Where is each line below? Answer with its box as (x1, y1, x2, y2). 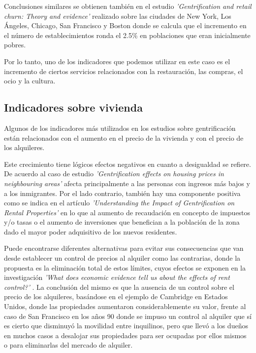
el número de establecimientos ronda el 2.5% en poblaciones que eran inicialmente (4, 30, 251, 40)
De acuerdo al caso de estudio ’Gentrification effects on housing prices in (4, 168, 224, 179)
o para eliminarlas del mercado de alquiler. (4, 340, 133, 350)
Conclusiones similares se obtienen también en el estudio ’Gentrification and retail (4, 1, 252, 11)
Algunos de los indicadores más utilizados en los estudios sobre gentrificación (4, 122, 236, 133)
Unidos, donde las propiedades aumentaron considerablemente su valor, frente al (4, 301, 246, 312)
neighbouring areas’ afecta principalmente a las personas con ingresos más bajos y (4, 178, 250, 188)
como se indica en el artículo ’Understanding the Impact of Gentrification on (4, 197, 235, 208)
